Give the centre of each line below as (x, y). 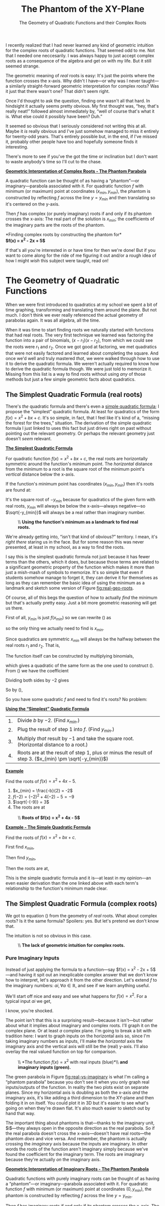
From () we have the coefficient (37, 671)
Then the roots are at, (27, 868)
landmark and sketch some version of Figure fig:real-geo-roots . (70, 588)
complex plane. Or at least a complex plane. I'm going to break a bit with (79, 1031)
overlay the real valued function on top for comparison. (61, 1052)
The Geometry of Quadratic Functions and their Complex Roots (83, 23)
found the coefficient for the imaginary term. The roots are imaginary (75, 1154)
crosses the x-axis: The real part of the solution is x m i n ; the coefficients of (80, 219)
